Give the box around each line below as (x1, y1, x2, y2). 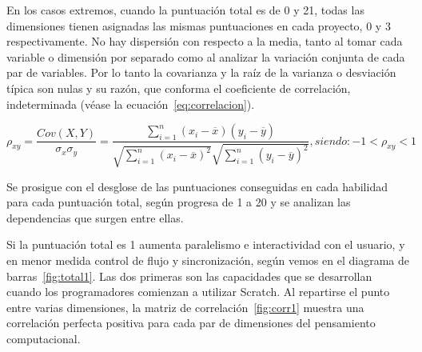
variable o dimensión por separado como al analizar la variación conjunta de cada (6, 48, 405, 65)
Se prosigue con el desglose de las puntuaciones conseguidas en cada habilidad (6, 178, 388, 194)
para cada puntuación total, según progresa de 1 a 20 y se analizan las (6, 194, 351, 210)
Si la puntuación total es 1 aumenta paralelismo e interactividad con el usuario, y (6, 236, 405, 253)
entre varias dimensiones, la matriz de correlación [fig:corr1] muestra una (6, 298, 364, 315)
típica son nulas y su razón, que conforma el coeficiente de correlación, (6, 79, 351, 96)
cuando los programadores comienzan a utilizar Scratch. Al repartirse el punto (6, 283, 390, 300)
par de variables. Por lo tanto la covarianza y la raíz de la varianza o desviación (6, 64, 396, 81)
